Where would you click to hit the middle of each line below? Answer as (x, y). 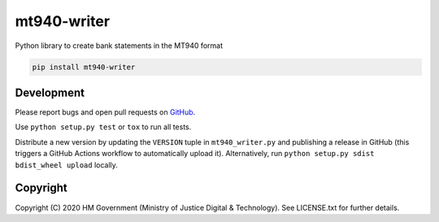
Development (50, 92)
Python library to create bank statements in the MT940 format (119, 46)
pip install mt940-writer (84, 67)
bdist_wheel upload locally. (66, 165)
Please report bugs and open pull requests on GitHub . (105, 112)
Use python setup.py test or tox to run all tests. (103, 127)
